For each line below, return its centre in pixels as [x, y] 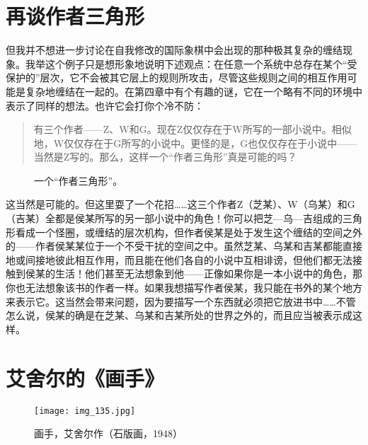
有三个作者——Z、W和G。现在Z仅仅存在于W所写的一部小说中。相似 [192, 129]
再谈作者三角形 [75, 16]
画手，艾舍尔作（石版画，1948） [108, 433]
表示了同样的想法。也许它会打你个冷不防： [105, 105]
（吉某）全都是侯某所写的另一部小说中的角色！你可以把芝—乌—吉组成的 [174, 218]
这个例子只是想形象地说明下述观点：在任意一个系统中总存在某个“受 [201, 63]
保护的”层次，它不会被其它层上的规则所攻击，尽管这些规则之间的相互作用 [177, 77]
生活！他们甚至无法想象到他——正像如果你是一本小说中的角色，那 [208, 273]
